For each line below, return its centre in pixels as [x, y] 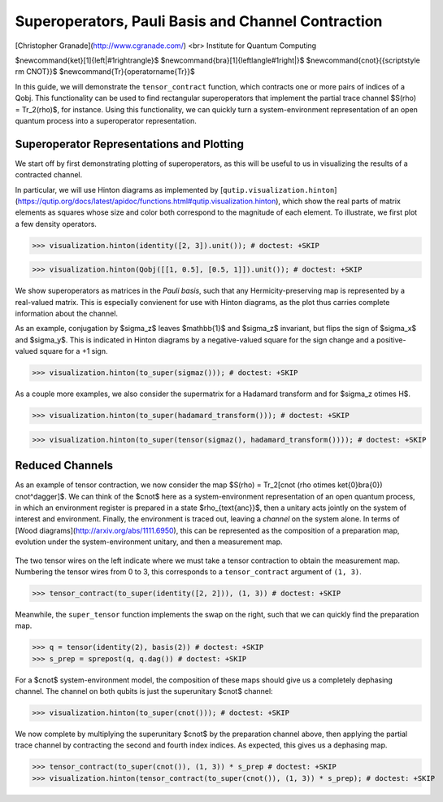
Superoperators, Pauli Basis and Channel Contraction [199, 21]
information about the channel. [66, 314]
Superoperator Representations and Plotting [129, 144]
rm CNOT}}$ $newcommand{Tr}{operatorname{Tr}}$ [105, 72]
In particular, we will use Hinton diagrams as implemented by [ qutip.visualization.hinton [175, 190]
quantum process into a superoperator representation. [106, 120]
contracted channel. [49, 175]
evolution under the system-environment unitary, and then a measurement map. [149, 542]
